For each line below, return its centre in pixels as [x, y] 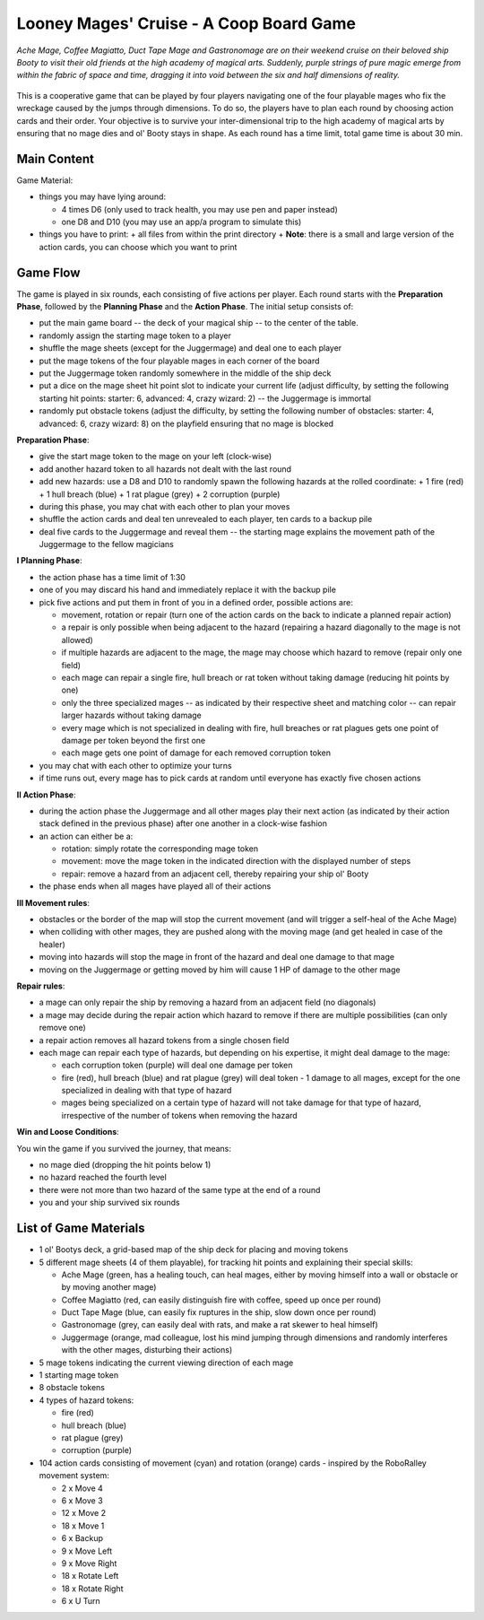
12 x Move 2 [84, 1513]
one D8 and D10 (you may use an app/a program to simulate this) [181, 222]
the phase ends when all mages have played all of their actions [155, 886]
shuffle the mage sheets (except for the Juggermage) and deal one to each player [190, 348]
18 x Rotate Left [90, 1576]
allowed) [77, 640]
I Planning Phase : [49, 561]
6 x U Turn [81, 1601]
